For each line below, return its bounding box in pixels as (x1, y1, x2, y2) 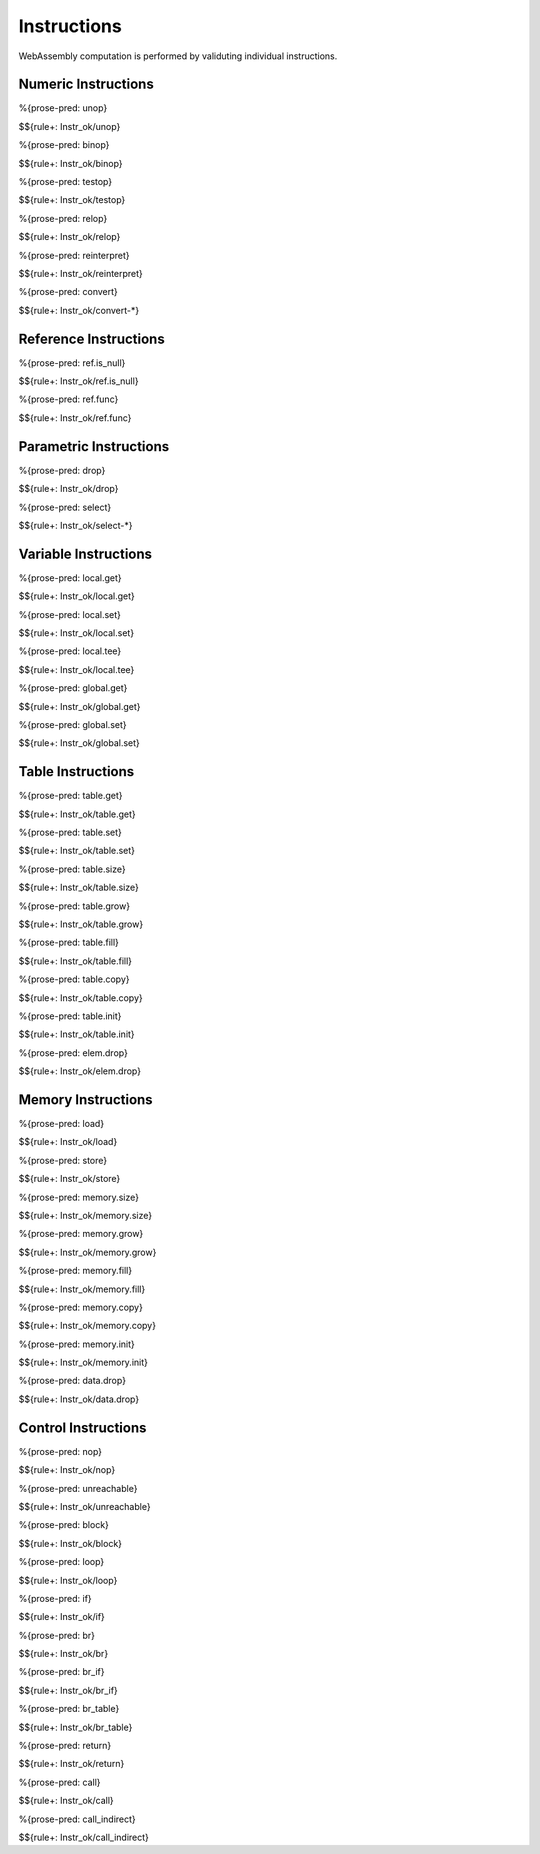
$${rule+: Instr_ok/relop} (18, 231, 121, 243)
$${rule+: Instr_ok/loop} (18, 1574, 118, 1586)
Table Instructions (18, 763, 135, 780)
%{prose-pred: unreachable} (18, 1482, 138, 1494)
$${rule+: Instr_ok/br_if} (18, 1684, 119, 1696)
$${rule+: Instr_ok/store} (18, 1173, 121, 1185)
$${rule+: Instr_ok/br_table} (18, 1721, 133, 1733)
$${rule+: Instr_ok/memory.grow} (18, 1246, 157, 1258)
